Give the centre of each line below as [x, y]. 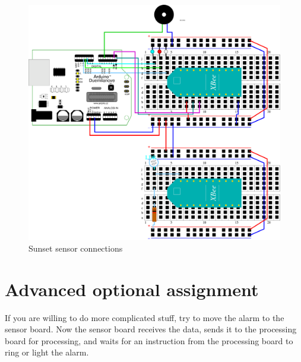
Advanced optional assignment [132, 289]
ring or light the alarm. [47, 352]
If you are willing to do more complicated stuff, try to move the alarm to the [145, 317]
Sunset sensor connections [76, 248]
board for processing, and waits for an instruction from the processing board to [149, 340]
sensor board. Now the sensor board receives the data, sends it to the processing [151, 329]
